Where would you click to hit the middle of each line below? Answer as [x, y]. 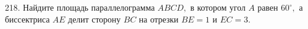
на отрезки [159, 19]
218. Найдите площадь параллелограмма [80, 7]
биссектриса [27, 19]
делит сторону [94, 19]
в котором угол [218, 7]
